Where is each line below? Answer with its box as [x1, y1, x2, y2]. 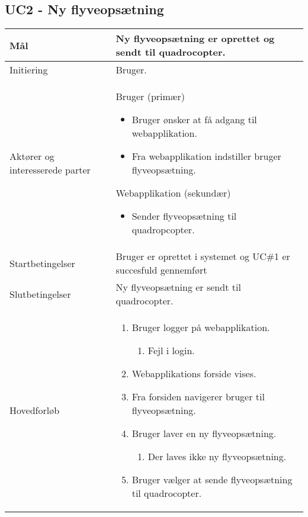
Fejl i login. [147, 343, 195, 358]
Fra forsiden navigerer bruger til [131, 390, 265, 404]
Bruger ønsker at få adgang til [131, 113, 257, 127]
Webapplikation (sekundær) [115, 186, 231, 200]
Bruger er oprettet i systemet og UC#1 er [115, 249, 290, 264]
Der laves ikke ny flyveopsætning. [147, 449, 287, 464]
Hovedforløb [9, 403, 60, 418]
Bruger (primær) [115, 89, 185, 104]
